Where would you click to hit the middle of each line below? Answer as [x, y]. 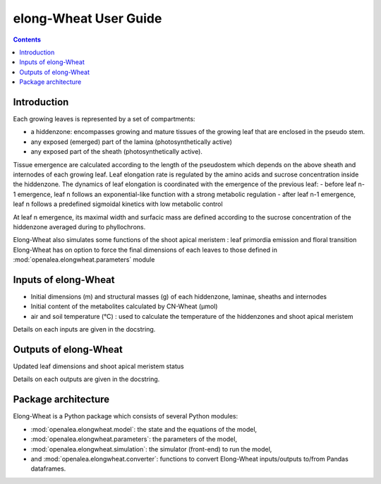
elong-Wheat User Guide [87, 18]
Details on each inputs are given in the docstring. [84, 329]
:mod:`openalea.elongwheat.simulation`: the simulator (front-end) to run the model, [151, 449]
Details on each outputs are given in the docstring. [86, 379]
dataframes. [48, 468]
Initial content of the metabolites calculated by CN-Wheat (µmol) [124, 306]
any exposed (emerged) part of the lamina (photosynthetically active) [132, 142]
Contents [27, 40]
